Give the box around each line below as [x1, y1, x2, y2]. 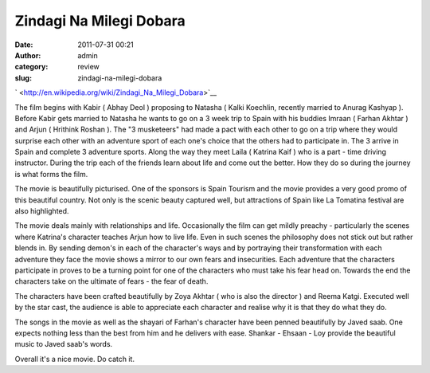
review [77, 62, 100, 72]
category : [14, 62, 49, 72]
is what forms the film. [14, 169, 88, 179]
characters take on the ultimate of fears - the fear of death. [14, 277, 209, 286]
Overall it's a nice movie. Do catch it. [14, 354, 135, 363]
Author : [14, 50, 41, 60]
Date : [14, 40, 33, 49]
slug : [14, 73, 32, 83]
